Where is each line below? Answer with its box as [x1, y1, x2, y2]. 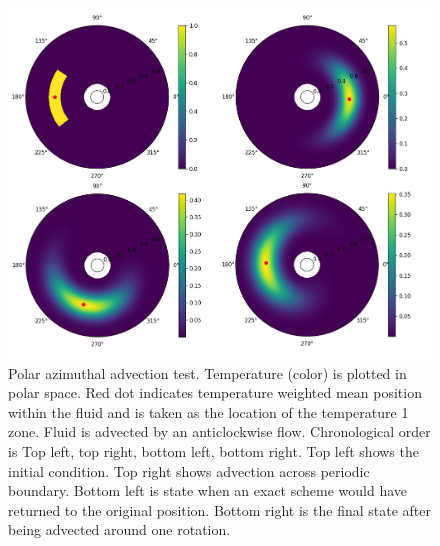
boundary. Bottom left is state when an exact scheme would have [8, 480, 408, 501]
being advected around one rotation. [8, 519, 231, 540]
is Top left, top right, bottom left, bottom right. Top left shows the [8, 441, 419, 462]
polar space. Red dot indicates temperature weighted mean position [8, 382, 422, 403]
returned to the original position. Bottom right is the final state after [8, 499, 431, 520]
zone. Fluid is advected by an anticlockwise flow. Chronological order [8, 421, 431, 442]
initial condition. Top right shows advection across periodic [8, 460, 370, 481]
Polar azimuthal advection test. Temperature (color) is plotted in [8, 362, 407, 383]
